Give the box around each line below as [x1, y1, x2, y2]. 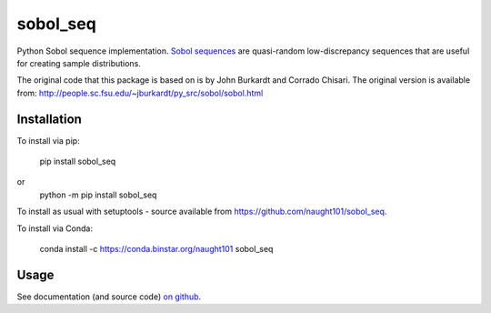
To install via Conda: [16, 223, 93, 234]
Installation [16, 111, 82, 126]
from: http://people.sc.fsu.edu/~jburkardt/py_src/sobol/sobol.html [16, 87, 264, 98]
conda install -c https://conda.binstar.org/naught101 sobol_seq [39, 243, 274, 254]
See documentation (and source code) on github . [16, 291, 202, 302]
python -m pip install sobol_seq [39, 189, 157, 200]
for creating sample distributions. [16, 57, 141, 68]
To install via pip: [16, 135, 81, 146]
